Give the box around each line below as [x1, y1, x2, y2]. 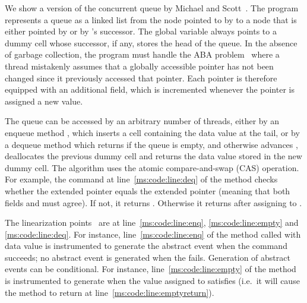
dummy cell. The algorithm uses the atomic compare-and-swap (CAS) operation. [5, 161, 299, 173]
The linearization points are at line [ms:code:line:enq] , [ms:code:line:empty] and [5, 216, 299, 229]
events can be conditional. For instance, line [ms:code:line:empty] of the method [5, 263, 296, 275]
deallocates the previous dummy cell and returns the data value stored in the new [5, 150, 302, 162]
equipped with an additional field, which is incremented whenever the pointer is [5, 83, 295, 96]
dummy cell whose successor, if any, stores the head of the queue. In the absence [5, 36, 297, 49]
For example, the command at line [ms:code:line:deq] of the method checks [5, 173, 278, 185]
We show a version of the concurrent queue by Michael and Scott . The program [5, 2, 299, 14]
